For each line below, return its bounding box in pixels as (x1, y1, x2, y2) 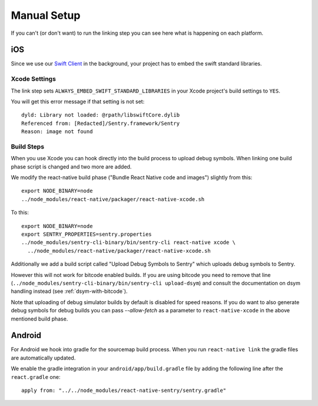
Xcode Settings (11, 75, 56, 83)
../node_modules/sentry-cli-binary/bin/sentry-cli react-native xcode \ (21, 239, 236, 246)
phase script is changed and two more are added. (11, 163, 132, 170)
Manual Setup (11, 9, 81, 22)
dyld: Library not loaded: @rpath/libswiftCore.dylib (21, 112, 180, 118)
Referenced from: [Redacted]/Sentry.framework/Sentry (21, 120, 180, 127)
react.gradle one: (11, 373, 61, 380)
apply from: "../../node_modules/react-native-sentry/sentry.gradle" (21, 387, 227, 394)
